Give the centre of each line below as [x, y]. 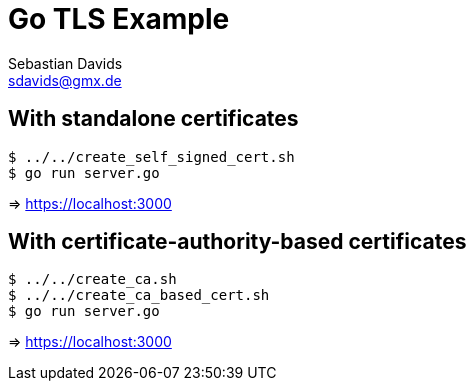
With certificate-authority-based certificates [237, 242]
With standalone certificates [153, 119]
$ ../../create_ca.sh [92, 279]
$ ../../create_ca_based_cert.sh [139, 295]
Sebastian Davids [65, 63]
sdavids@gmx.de [65, 80]
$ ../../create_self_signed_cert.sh [151, 156]
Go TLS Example [119, 19]
